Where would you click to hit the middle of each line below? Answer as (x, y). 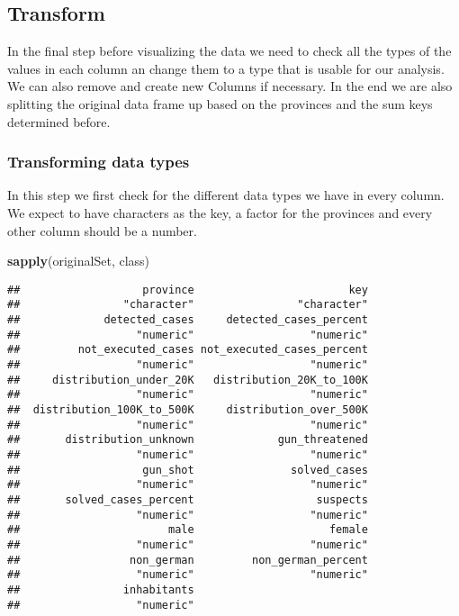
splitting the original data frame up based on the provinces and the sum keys (220, 103)
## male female (188, 530)
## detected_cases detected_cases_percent (188, 320)
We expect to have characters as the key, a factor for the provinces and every (220, 212)
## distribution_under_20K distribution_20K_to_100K (188, 380)
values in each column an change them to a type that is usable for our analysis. (226, 68)
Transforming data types (99, 162)
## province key (188, 290)
